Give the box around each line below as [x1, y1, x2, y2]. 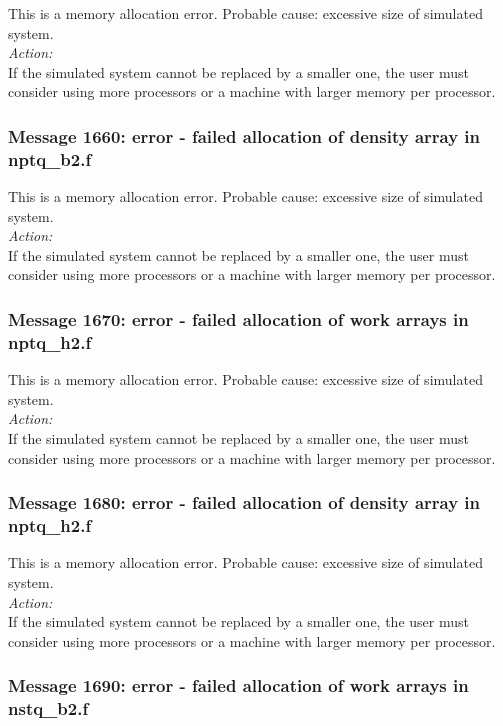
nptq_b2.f [8, 146, 92, 171]
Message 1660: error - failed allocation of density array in [8, 123, 481, 148]
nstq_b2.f [8, 696, 89, 721]
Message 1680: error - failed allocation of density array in [8, 490, 481, 515]
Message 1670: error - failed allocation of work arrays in [8, 307, 469, 331]
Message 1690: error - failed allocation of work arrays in [8, 673, 469, 698]
